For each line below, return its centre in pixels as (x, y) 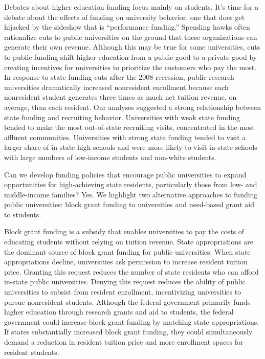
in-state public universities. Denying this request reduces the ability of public (125, 282)
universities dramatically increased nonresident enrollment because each (116, 87)
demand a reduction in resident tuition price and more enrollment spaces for (124, 342)
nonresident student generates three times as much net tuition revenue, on (120, 97)
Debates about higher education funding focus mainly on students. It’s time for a (131, 7)
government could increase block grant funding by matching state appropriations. (132, 321)
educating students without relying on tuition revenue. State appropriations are (129, 242)
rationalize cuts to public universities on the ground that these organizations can (131, 37)
